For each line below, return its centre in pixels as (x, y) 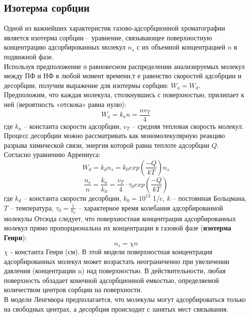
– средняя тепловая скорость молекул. (188, 126)
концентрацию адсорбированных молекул (65, 47)
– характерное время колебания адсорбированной (151, 207)
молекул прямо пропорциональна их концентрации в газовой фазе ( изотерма (118, 228)
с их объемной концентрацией (181, 47)
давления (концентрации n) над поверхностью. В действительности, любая (115, 271)
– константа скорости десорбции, (72, 198)
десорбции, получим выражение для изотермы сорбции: (86, 85)
